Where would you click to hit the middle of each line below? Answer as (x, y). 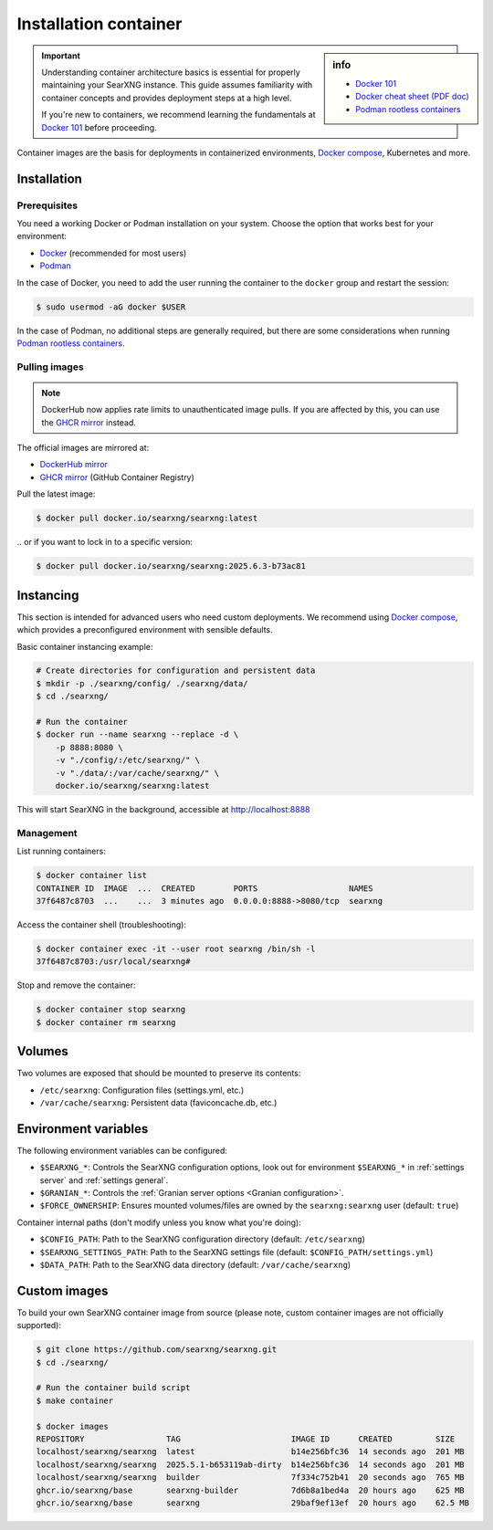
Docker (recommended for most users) (113, 253)
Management (47, 833)
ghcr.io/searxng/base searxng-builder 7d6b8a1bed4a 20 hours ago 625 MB (250, 1490)
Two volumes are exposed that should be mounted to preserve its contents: (159, 1074)
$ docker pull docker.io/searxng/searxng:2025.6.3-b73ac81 (171, 566)
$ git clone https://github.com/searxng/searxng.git (157, 1350)
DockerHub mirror (74, 465)
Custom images (63, 1290)
